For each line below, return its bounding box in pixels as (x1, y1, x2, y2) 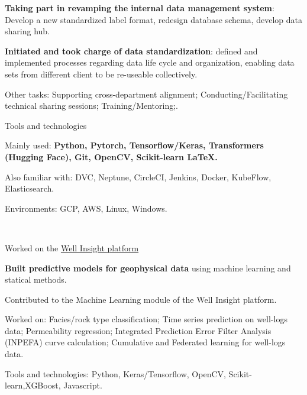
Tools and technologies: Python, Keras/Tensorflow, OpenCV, (5, 367, 226, 380)
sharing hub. (5, 25, 50, 37)
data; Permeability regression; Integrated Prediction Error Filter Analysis (5, 324, 272, 336)
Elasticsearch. (5, 182, 54, 195)
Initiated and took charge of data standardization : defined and (5, 44, 258, 57)
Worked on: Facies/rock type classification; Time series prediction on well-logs (5, 313, 287, 325)
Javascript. (63, 379, 102, 391)
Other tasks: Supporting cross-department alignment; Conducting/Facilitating (5, 88, 288, 100)
